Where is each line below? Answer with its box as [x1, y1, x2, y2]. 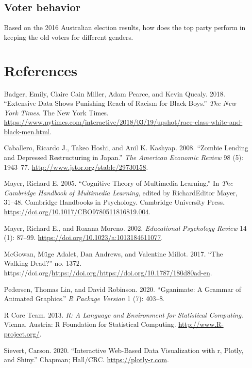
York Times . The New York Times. [4, 107, 109, 117]
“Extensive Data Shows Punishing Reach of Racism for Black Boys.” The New [4, 98, 236, 108]
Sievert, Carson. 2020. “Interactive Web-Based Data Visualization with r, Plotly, [4, 345, 244, 355]
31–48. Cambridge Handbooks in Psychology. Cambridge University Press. [4, 197, 225, 207]
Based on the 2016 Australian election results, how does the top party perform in [4, 22, 246, 32]
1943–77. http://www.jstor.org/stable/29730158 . [4, 161, 148, 172]
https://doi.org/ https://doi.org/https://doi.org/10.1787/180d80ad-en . [4, 268, 212, 278]
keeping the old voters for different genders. [4, 32, 133, 42]
